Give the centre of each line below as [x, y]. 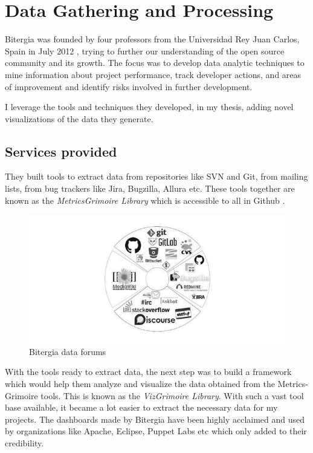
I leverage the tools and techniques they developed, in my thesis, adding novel [149, 107]
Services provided [61, 151]
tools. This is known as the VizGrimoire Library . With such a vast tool [172, 395]
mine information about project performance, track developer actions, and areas [153, 74]
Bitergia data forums [68, 351]
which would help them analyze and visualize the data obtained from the [140, 384]
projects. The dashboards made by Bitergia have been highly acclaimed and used [155, 419]
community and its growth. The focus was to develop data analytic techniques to [155, 63]
